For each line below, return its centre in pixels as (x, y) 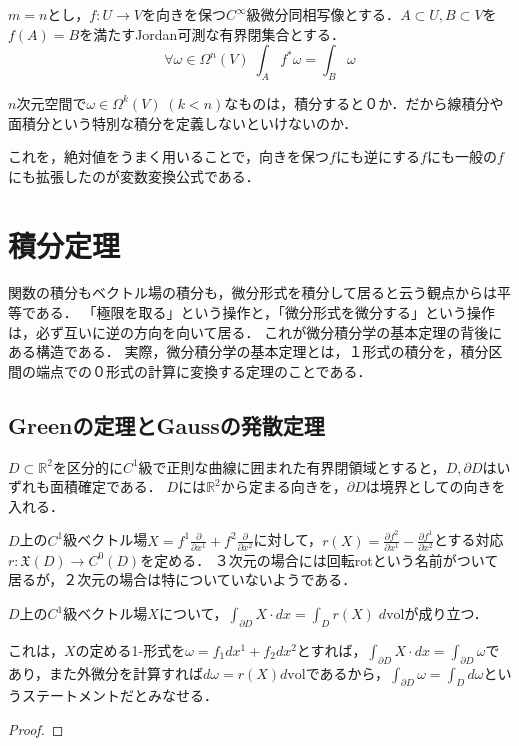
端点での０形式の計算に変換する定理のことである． (203, 370)
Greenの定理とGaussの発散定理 (166, 424)
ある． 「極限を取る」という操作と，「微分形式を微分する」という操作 (265, 312)
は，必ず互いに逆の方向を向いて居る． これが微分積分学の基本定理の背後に (255, 331)
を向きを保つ (183, 14)
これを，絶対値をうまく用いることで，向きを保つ (169, 156)
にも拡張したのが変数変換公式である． (134, 175)
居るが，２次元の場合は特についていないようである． (182, 579)
